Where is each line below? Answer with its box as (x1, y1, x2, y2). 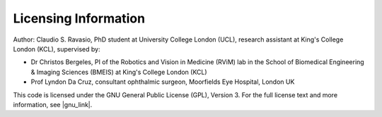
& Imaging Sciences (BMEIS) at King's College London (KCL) (30, 68, 208, 76)
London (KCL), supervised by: (13, 44, 100, 53)
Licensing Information (13, 11, 145, 26)
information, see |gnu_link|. (13, 100, 93, 109)
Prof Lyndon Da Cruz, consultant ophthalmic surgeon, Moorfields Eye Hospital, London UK (30, 78, 295, 86)
